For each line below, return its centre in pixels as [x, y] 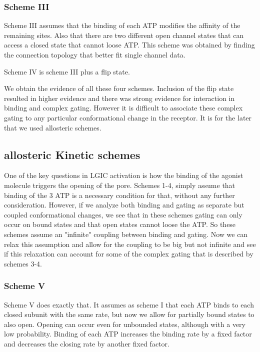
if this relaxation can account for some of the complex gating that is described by [129, 254]
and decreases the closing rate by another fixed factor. [87, 343]
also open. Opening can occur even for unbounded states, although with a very [125, 324]
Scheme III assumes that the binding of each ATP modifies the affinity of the [122, 25]
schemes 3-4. [23, 263]
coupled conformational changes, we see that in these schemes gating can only [123, 214]
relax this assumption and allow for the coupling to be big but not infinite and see [130, 244]
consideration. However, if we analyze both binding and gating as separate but [124, 205]
